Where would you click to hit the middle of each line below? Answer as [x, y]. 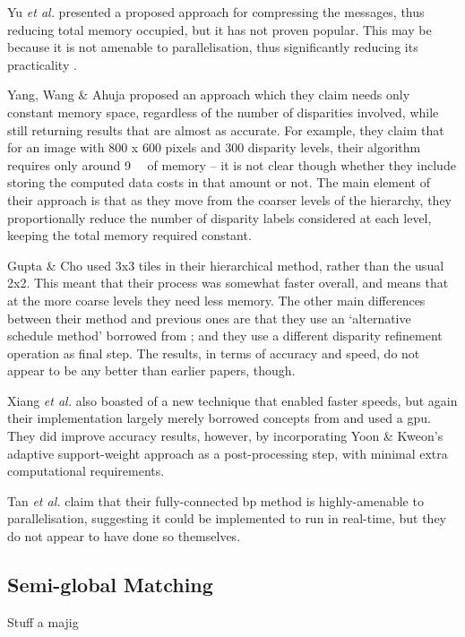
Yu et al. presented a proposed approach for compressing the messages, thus [216, 12]
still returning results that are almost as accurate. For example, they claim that [226, 129]
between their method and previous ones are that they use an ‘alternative [209, 318]
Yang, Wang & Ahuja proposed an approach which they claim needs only [209, 95]
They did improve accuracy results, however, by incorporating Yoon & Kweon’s [225, 436]
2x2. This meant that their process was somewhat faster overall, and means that [228, 283]
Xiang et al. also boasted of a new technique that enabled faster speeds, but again [232, 400]
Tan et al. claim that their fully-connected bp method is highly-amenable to [215, 500]
